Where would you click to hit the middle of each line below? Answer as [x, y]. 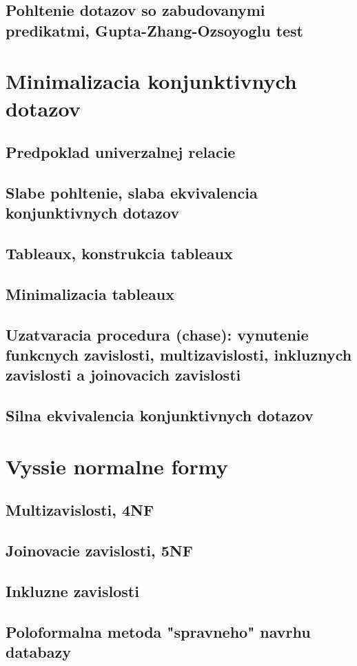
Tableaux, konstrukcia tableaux [119, 253]
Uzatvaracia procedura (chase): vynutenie [157, 334]
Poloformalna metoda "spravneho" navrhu [158, 631]
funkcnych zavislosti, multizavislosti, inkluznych [179, 355]
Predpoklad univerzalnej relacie [121, 152]
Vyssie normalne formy [117, 466]
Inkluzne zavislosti [72, 591]
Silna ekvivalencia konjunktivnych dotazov [160, 415]
